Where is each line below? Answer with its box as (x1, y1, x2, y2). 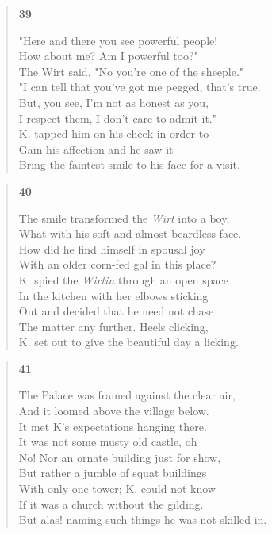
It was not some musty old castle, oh (18, 433, 197, 450)
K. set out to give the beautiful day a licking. (18, 334, 239, 350)
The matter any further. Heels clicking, (18, 318, 209, 334)
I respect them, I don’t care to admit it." (18, 109, 216, 126)
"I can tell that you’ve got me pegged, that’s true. (18, 78, 261, 95)
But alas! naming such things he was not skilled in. (18, 511, 267, 528)
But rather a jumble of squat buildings (18, 464, 207, 481)
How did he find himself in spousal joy (18, 240, 205, 257)
